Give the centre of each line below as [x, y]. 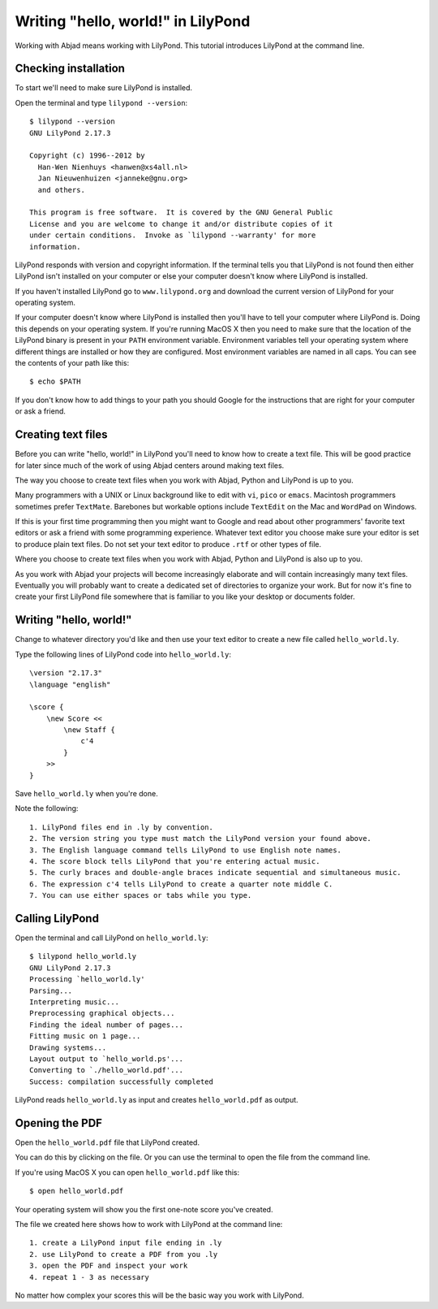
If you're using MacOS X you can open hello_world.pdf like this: [127, 1172]
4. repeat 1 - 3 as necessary [90, 1277]
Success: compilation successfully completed [122, 1081]
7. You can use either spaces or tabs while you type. [141, 895]
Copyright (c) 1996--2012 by [87, 156]
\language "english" [70, 684]
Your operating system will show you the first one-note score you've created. [144, 1209]
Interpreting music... [75, 1002]
